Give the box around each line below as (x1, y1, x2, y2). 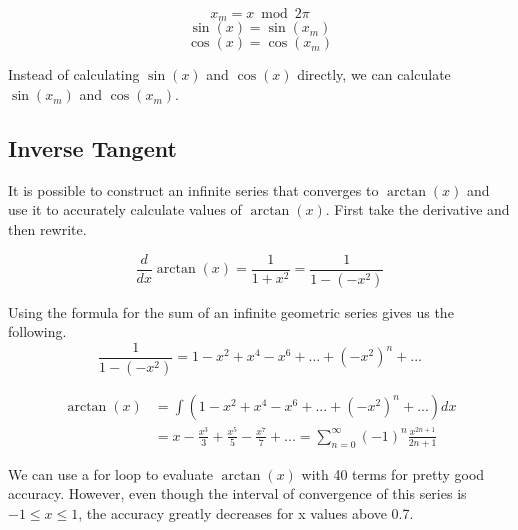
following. (8, 321, 67, 342)
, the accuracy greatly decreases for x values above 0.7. (78, 502, 414, 523)
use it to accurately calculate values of (8, 199, 242, 220)
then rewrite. (8, 219, 87, 240)
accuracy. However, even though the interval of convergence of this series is (8, 483, 467, 504)
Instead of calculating (8, 64, 140, 85)
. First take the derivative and (325, 199, 510, 220)
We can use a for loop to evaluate (8, 463, 214, 484)
